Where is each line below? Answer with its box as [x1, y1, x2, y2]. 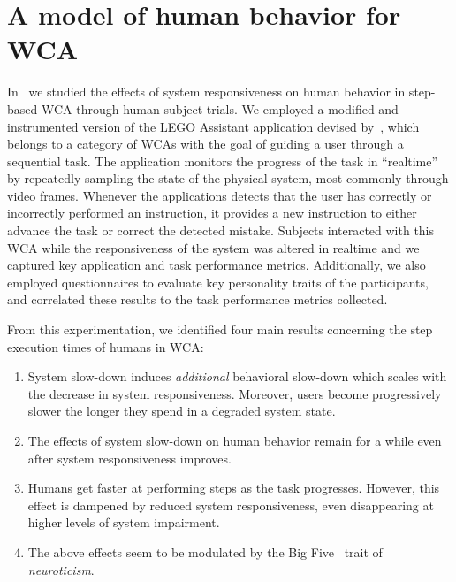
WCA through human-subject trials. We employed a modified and [41, 99, 399, 118]
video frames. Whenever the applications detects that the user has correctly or [7, 186, 432, 204]
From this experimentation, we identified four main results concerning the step [7, 320, 433, 339]
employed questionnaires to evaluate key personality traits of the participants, [7, 272, 429, 291]
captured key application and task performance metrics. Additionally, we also [7, 256, 426, 274]
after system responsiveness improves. [27, 448, 232, 467]
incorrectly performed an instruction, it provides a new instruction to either [7, 203, 417, 222]
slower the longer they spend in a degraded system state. [27, 402, 336, 420]
